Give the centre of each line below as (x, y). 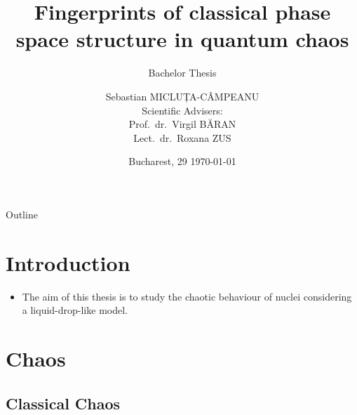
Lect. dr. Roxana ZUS (182, 137)
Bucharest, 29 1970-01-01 (182, 161)
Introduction (68, 262)
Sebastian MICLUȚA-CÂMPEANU (182, 96)
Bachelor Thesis (182, 73)
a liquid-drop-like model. (75, 310)
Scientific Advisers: (182, 110)
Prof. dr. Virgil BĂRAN (182, 124)
